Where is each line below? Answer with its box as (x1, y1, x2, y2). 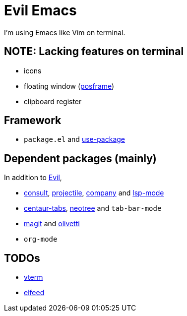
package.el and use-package (24, 135, 125, 144)
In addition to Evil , (4, 173, 62, 182)
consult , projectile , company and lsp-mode (24, 189, 164, 197)
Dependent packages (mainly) (4, 152, 157, 165)
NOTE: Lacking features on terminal (4, 45, 184, 58)
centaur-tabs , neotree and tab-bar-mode (24, 204, 162, 213)
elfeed (24, 288, 45, 297)
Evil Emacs (4, 2, 77, 19)
